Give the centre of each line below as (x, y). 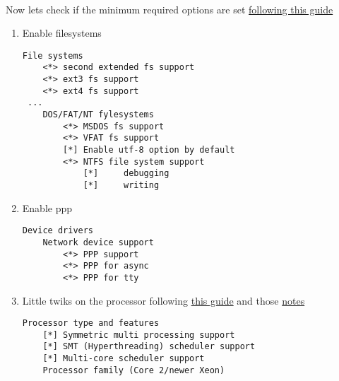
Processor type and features (91, 323)
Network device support (98, 242)
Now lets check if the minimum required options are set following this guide (169, 9)
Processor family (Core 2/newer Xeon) (134, 370)
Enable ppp (47, 207)
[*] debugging (126, 174)
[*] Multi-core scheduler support (124, 359)
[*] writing (121, 185)
